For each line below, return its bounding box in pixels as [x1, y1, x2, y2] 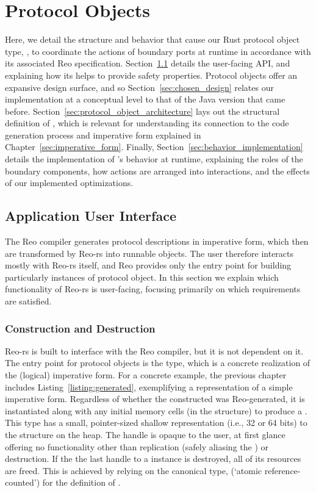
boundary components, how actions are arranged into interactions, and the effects [5, 164, 310, 177]
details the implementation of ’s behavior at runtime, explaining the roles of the [5, 153, 303, 165]
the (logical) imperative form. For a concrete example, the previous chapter [5, 369, 287, 381]
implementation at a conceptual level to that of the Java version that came [5, 93, 285, 106]
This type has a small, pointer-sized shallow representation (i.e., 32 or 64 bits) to [5, 416, 307, 429]
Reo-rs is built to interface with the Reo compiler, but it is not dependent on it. [5, 344, 304, 357]
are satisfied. [5, 295, 52, 308]
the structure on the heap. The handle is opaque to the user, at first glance [5, 428, 285, 441]
